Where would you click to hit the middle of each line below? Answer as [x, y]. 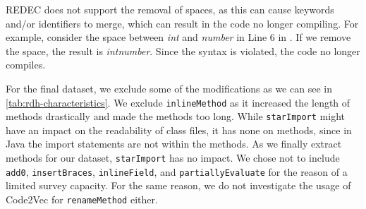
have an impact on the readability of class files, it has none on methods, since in [179, 130]
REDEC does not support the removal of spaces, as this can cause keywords [170, 9]
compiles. [26, 65]
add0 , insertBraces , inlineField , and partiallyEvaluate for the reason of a [177, 171]
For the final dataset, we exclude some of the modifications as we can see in [169, 88]
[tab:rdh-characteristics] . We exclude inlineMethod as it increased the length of [178, 102]
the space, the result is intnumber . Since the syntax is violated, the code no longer [183, 50]
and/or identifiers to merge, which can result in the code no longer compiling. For [182, 23]
